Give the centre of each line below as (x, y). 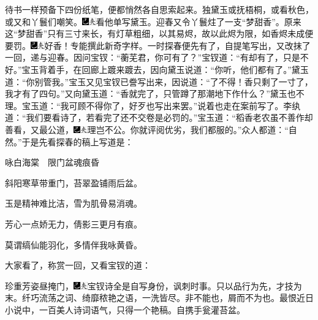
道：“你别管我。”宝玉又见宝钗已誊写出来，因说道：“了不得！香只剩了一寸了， (159, 81)
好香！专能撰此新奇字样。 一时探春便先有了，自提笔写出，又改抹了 (177, 45)
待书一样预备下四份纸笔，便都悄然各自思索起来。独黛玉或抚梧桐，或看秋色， (159, 9)
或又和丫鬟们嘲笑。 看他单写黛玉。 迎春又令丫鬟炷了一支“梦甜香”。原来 (153, 21)
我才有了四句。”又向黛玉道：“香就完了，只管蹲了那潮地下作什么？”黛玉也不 (155, 93)
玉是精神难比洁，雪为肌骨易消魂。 (74, 203)
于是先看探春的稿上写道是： (78, 141)
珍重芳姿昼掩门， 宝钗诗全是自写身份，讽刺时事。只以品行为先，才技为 (153, 285)
